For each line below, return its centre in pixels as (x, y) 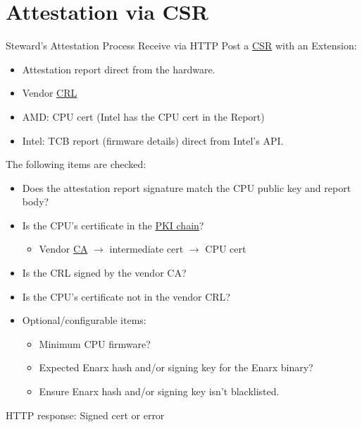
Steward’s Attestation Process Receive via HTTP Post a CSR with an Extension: (181, 46)
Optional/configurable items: (84, 320)
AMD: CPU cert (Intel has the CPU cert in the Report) (143, 116)
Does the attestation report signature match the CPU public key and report (187, 187)
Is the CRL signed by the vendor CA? (104, 273)
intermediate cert (146, 249)
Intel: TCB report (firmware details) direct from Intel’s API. (153, 140)
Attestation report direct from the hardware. (119, 69)
